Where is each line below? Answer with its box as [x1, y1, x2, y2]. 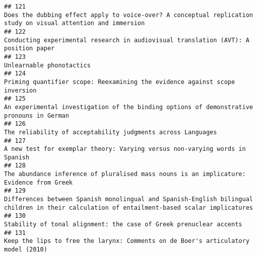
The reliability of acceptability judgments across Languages [4, 128, 217, 136]
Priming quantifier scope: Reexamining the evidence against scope [4, 78, 235, 86]
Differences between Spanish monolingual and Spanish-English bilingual [4, 196, 253, 203]
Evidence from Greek [4, 179, 73, 186]
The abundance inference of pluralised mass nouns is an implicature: [4, 170, 246, 178]
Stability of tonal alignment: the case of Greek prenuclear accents [4, 221, 242, 228]
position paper [4, 45, 55, 52]
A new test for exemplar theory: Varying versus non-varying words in [4, 145, 246, 153]
